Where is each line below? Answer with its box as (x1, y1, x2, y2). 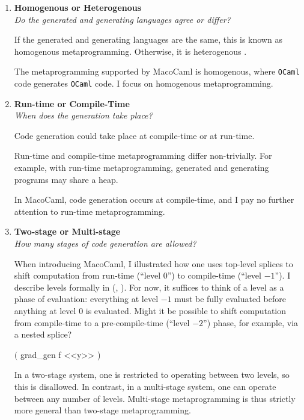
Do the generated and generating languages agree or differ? (14, 13, 231, 25)
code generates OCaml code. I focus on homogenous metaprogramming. (14, 77, 273, 90)
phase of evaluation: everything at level (14, 292, 159, 305)
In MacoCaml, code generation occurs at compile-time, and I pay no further (14, 193, 294, 206)
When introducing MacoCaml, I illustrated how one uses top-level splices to (14, 257, 293, 270)
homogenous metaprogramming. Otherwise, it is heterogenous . (14, 45, 247, 57)
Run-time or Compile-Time (14, 97, 130, 110)
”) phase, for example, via (203, 316, 299, 329)
